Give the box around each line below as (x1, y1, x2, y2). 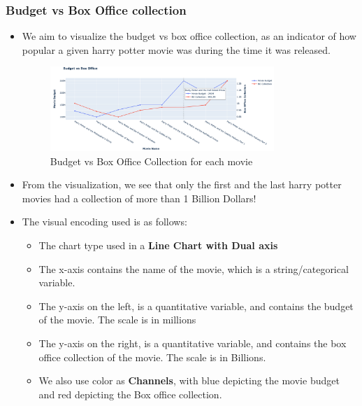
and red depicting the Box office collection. (38, 386, 222, 401)
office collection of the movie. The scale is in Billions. (38, 349, 266, 364)
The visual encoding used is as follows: (22, 214, 187, 229)
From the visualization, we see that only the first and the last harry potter (22, 177, 342, 192)
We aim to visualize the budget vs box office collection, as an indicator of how (22, 29, 356, 43)
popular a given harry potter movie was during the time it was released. (22, 42, 331, 57)
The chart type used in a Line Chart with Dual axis (38, 238, 278, 253)
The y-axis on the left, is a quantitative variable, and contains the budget (38, 298, 354, 313)
